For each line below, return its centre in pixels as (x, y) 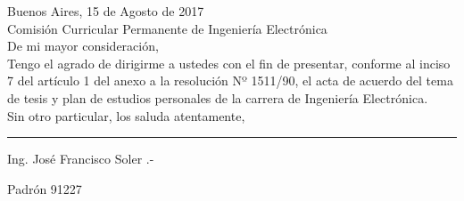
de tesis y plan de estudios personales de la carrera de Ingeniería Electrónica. (218, 97)
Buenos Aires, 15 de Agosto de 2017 (106, 11)
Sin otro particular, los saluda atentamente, (126, 115)
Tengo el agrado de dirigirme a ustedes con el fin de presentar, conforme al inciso (229, 63)
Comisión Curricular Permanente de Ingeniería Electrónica (167, 28)
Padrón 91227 (45, 188)
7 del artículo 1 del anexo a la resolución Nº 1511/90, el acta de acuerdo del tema (230, 80)
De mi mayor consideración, (83, 46)
